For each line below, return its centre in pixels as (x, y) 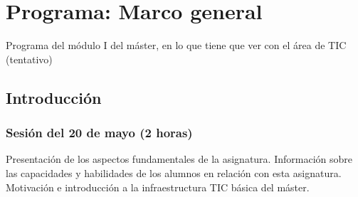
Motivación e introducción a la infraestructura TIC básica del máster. (158, 187)
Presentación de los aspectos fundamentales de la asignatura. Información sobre (179, 159)
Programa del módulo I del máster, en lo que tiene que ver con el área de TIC (176, 45)
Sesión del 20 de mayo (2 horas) (99, 133)
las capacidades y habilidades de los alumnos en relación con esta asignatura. (174, 172)
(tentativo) (29, 59)
